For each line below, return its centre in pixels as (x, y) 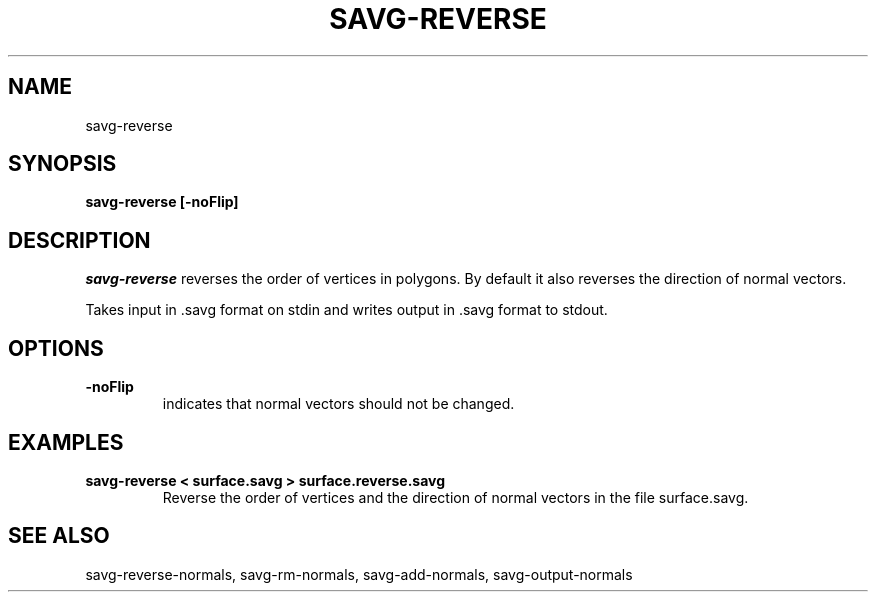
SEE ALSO (59, 536)
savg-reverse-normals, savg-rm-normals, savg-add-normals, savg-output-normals (359, 574)
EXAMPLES (66, 442)
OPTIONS (56, 348)
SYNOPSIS (62, 164)
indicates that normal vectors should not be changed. (338, 404)
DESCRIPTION (79, 240)
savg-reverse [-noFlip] (162, 202)
